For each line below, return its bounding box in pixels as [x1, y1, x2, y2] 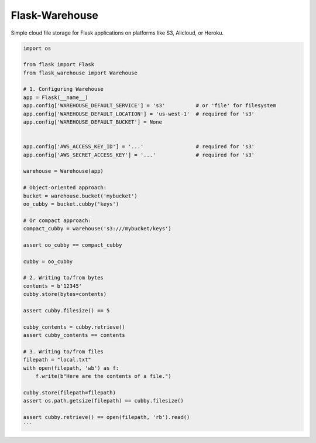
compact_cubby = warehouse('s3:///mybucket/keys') [23, 226, 172, 232]
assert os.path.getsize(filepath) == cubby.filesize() [23, 397, 184, 404]
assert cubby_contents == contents [23, 332, 125, 339]
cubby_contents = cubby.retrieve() [23, 323, 125, 330]
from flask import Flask [23, 62, 95, 68]
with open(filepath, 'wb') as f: [23, 364, 119, 372]
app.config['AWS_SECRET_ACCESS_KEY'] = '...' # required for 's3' [23, 151, 255, 158]
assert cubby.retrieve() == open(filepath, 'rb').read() [23, 414, 190, 421]
